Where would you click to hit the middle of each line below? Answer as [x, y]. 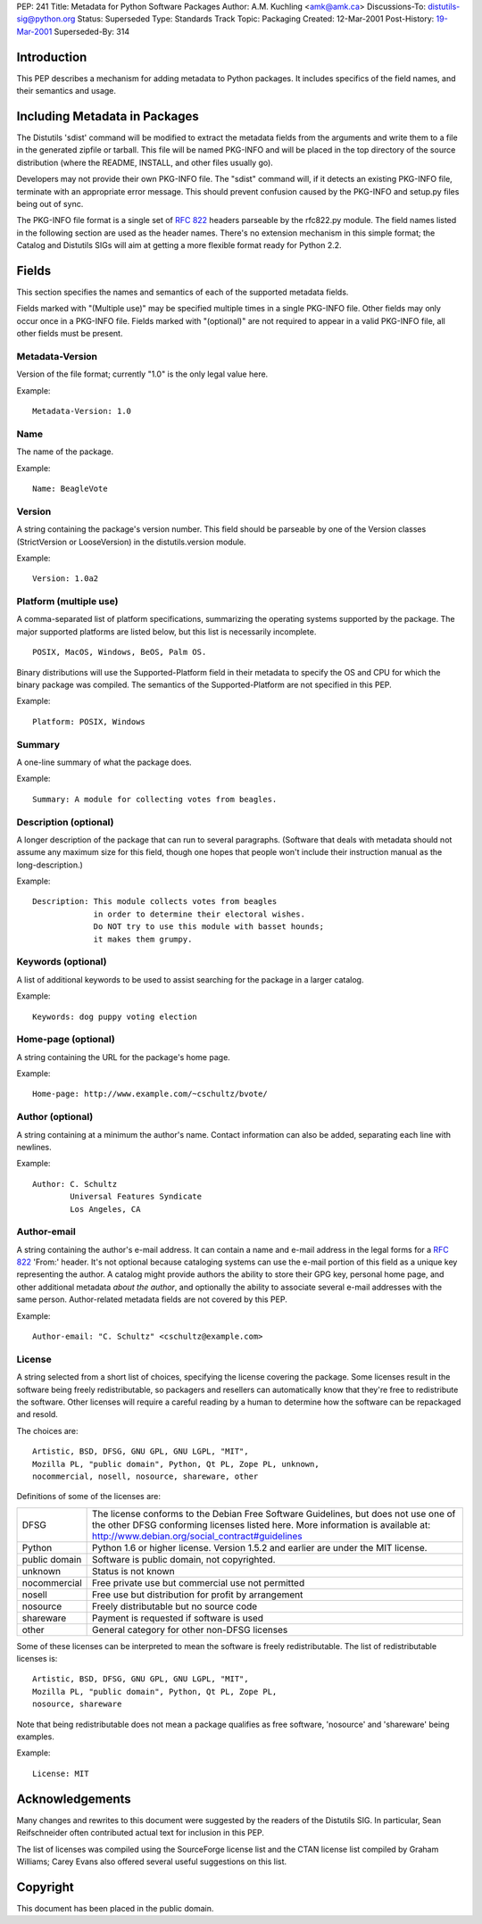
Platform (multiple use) [67, 601]
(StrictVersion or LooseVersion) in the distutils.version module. [131, 542]
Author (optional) [55, 1117]
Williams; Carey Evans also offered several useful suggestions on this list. [152, 1862]
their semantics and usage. [66, 91]
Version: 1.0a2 [66, 579]
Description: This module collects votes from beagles [155, 902]
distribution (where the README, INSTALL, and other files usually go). [145, 162]
